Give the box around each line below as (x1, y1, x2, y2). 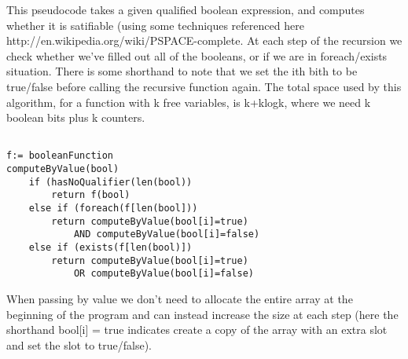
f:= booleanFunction (6, 150, 114, 162)
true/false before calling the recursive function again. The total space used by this (6, 78, 402, 94)
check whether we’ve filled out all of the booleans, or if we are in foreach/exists (6, 47, 388, 64)
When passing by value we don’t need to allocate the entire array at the (6, 290, 353, 306)
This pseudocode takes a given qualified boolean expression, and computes (6, 2, 365, 17)
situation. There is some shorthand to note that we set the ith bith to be (6, 63, 358, 79)
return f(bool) (51, 189, 130, 201)
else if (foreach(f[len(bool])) (28, 203, 198, 214)
